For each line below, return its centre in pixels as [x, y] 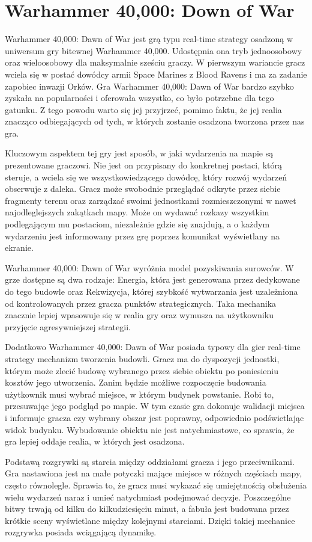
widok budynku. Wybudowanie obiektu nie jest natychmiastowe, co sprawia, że [150, 429]
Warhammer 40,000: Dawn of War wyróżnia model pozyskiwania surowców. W [149, 267]
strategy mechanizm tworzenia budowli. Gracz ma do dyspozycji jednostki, [142, 358]
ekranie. [19, 248]
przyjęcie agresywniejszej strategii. [68, 326]
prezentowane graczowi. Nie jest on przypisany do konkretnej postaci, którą [144, 165]
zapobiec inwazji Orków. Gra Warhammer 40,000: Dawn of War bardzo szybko [149, 86]
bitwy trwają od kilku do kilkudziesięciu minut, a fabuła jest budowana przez [147, 509]
